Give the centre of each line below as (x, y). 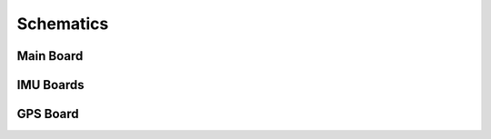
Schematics (63, 24)
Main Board (50, 56)
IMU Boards (51, 85)
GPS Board (48, 114)
